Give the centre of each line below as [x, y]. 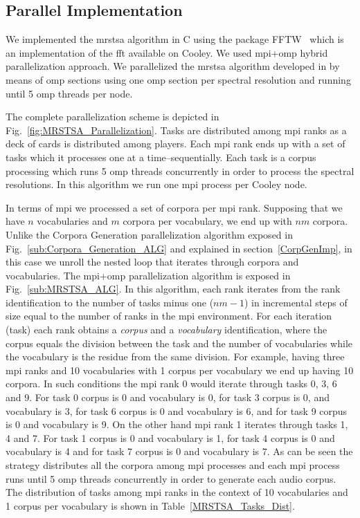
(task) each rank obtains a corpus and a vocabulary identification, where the [166, 330]
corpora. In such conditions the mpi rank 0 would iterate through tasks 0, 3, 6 [171, 383]
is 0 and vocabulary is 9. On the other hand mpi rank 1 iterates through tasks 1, [177, 424]
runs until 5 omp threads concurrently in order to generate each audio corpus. [171, 478]
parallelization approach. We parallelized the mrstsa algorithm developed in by [173, 66]
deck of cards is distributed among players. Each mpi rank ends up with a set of [175, 144]
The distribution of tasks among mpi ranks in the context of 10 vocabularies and [177, 492]
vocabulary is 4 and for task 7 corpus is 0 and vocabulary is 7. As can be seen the [179, 451]
